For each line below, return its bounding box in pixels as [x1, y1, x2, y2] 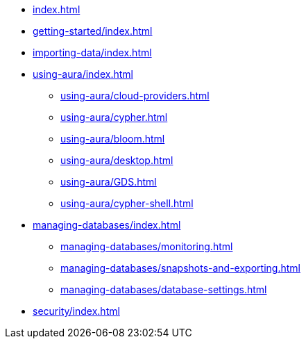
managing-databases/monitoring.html [60, 240, 233, 252]
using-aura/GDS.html [60, 176, 157, 188]
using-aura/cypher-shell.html [60, 197, 194, 209]
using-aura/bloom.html [60, 133, 165, 145]
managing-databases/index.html [33, 219, 181, 231]
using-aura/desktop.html [60, 154, 173, 166]
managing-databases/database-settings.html [60, 284, 267, 295]
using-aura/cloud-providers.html [60, 90, 210, 101]
